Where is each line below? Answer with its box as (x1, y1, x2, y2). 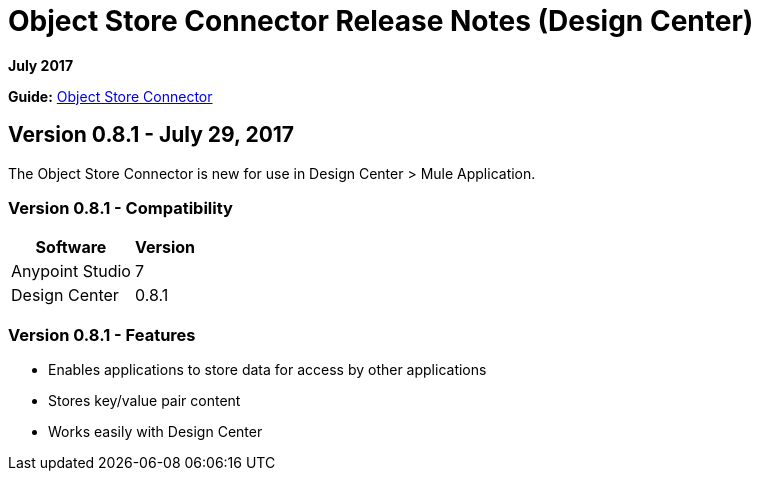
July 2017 (8, 56, 74, 74)
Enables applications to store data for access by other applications (48, 361, 487, 379)
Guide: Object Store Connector (8, 87, 213, 105)
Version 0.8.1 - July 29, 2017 (8, 122, 295, 148)
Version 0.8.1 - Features (8, 324, 196, 345)
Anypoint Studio (11, 261, 131, 282)
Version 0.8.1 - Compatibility (8, 197, 233, 218)
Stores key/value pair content (48, 392, 241, 410)
